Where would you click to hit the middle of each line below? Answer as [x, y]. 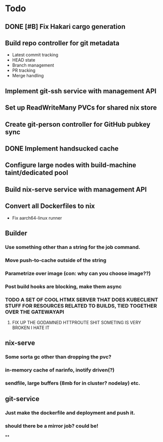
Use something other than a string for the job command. [73, 247]
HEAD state [24, 60]
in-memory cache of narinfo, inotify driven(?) [60, 370]
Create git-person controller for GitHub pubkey [78, 124]
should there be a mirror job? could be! [52, 426]
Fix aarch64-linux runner [37, 218]
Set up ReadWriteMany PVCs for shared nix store [81, 108]
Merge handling [28, 76]
